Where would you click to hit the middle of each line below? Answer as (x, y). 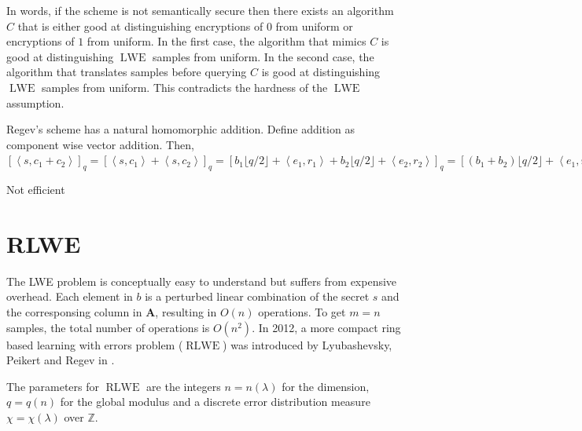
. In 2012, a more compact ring (326, 327)
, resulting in (186, 312)
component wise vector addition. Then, (100, 144)
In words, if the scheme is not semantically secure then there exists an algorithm (200, 10)
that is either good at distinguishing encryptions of (140, 26)
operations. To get (302, 312)
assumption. (35, 102)
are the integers (184, 386)
